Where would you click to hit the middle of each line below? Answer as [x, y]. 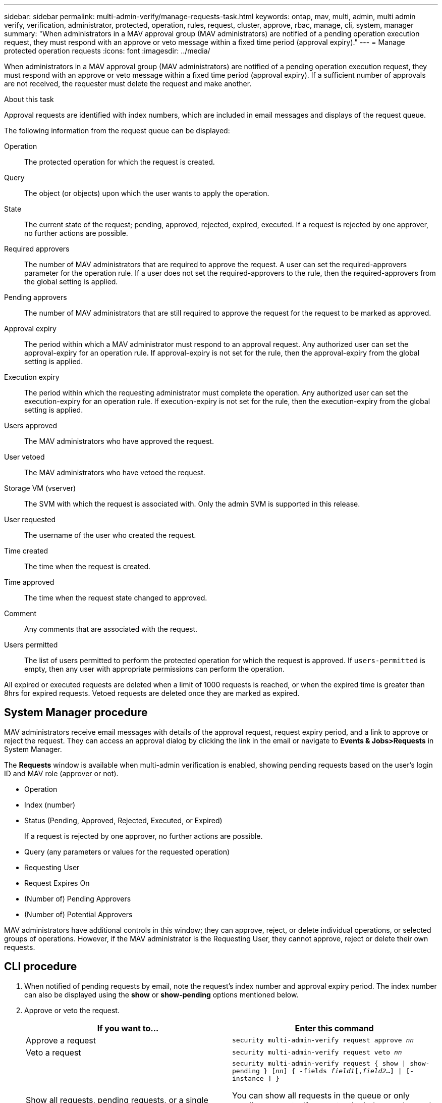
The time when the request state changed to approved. [116, 598]
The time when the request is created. [88, 566]
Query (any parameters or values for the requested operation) [127, 851]
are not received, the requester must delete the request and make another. [128, 84]
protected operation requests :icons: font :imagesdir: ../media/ [107, 51]
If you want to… [128, 1028]
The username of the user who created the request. [110, 535]
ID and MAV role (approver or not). [61, 773]
